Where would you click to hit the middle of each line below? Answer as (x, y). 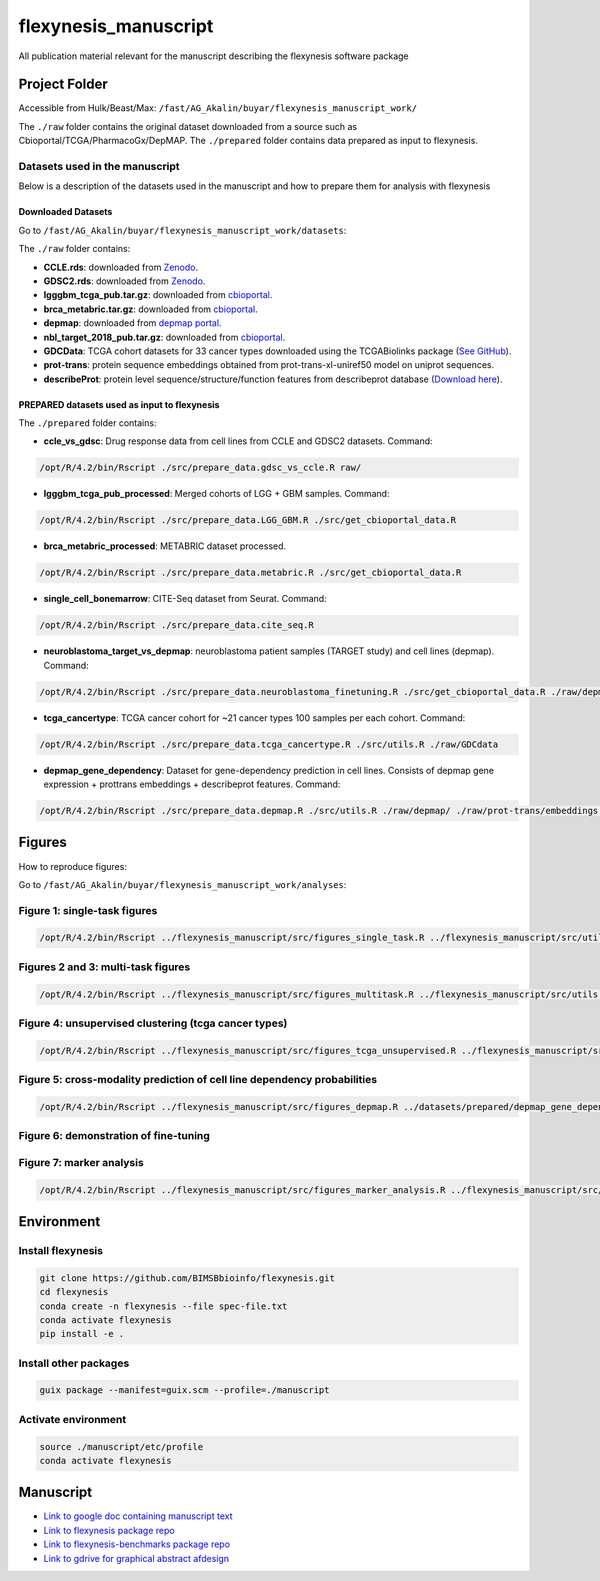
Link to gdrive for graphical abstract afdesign (136, 1558)
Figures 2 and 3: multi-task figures (104, 967)
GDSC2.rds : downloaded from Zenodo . (124, 281)
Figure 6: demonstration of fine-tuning (114, 1136)
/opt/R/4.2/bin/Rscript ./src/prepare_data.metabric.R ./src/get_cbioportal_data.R (250, 573)
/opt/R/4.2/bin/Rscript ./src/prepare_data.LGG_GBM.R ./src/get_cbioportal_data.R (248, 520)
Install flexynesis (61, 1250)
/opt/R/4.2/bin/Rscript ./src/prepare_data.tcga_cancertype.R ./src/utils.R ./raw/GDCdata (269, 744)
